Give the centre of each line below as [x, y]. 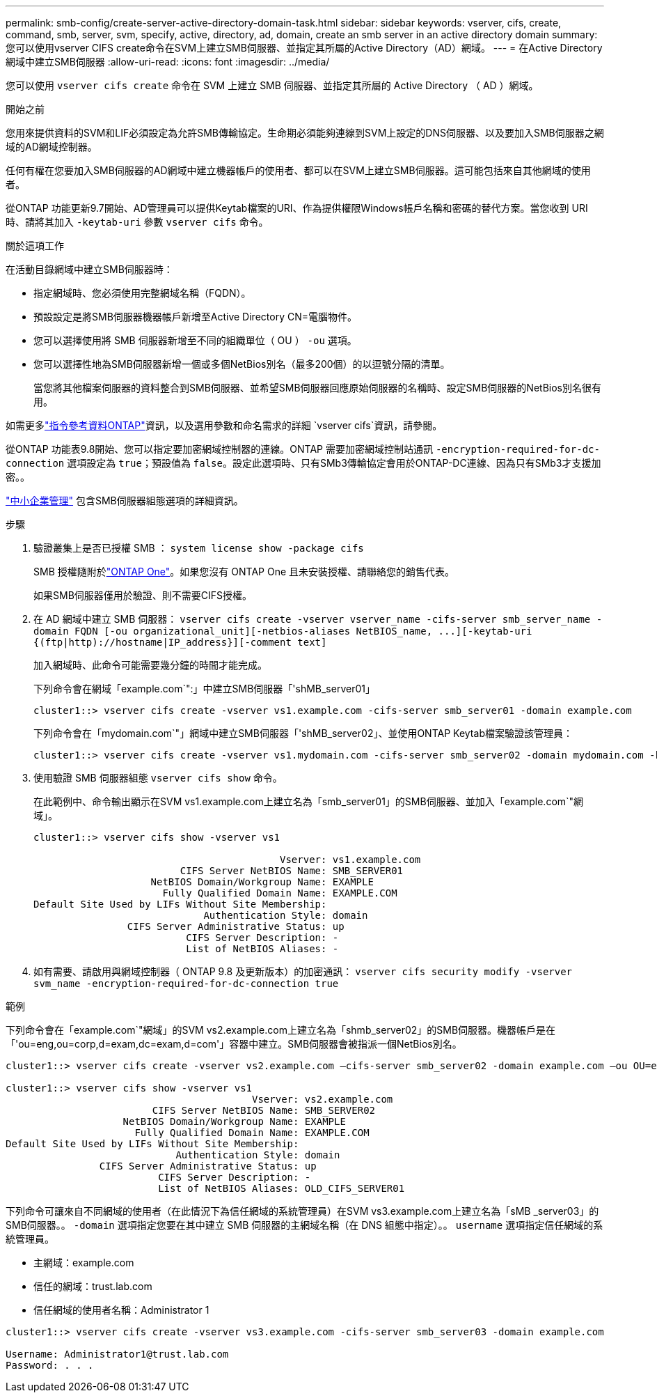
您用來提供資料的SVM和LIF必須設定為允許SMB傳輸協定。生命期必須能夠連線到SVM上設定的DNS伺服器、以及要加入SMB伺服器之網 [305, 133]
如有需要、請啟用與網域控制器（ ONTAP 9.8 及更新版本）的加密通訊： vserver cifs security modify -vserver [303, 971]
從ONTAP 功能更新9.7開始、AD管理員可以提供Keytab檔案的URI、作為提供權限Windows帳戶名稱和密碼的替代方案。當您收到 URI [297, 208]
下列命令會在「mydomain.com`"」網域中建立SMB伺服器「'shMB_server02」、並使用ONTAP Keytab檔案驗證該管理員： [303, 733]
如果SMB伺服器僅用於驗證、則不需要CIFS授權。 [143, 595]
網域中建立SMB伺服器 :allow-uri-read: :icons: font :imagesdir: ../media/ [168, 62]
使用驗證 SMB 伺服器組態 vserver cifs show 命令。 [158, 778]
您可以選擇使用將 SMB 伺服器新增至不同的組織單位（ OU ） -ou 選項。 [195, 340]
